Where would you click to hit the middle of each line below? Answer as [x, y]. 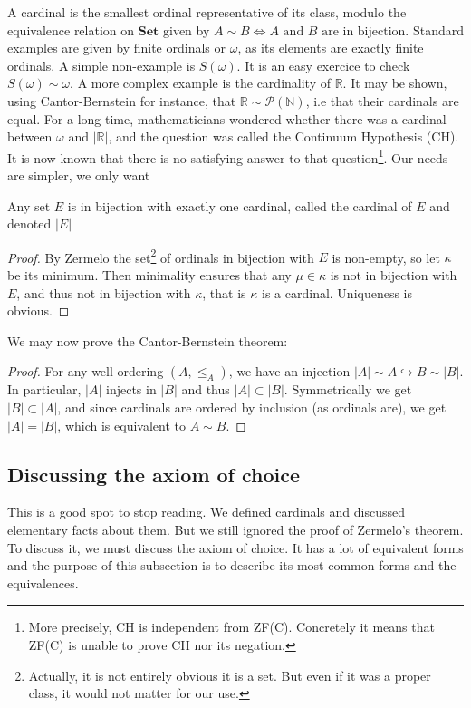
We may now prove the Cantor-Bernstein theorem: [148, 340]
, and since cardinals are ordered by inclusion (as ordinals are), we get [252, 407]
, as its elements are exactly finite [331, 48]
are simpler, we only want [79, 175]
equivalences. [43, 582]
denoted [29, 223]
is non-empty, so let [386, 257]
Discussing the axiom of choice [154, 474]
